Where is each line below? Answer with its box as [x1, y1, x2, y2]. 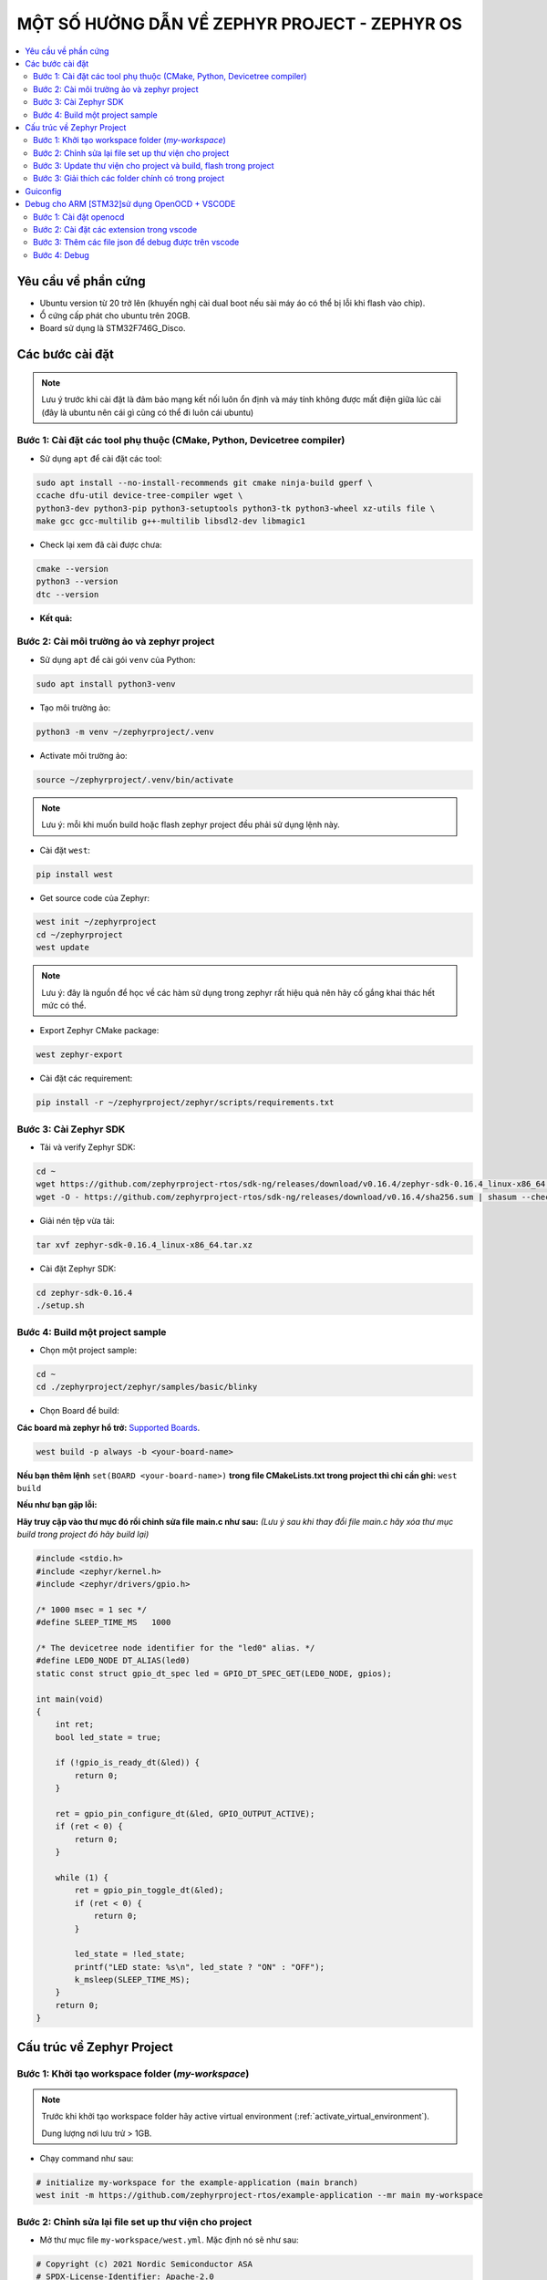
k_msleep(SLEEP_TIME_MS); [74, 1974, 191, 1985]
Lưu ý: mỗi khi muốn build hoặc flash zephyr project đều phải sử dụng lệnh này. [41, 819, 341, 830]
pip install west [36, 869, 114, 879]
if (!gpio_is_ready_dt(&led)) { [55, 1757, 201, 1768]
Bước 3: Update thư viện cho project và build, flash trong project [33, 161, 274, 171]
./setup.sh [36, 1301, 85, 1311]
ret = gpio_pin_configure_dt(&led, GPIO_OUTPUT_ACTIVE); [55, 1808, 315, 1819]
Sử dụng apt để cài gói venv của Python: [39, 654, 196, 665]
